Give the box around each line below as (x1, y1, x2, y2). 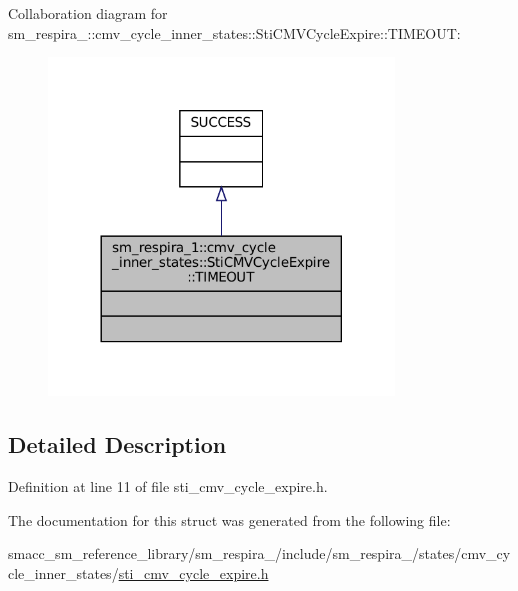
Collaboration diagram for (8, 3, 168, 23)
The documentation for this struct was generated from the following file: (8, 509, 451, 530)
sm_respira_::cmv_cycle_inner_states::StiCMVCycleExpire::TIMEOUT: (8, 22, 461, 43)
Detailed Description (8, 429, 227, 460)
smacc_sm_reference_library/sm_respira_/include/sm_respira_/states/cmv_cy (8, 543, 511, 564)
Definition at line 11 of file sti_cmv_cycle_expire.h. (8, 475, 328, 496)
